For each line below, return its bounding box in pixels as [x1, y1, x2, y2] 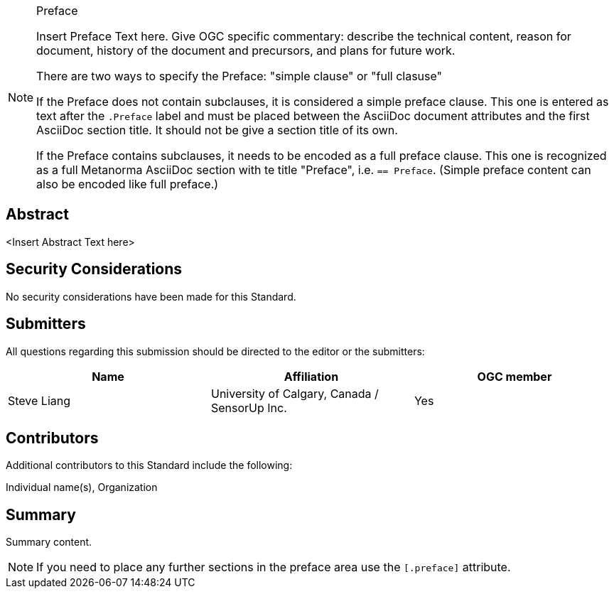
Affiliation [284, 369, 339, 384]
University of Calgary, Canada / [210, 386, 379, 401]
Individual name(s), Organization [6, 481, 158, 494]
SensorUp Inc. [210, 400, 287, 415]
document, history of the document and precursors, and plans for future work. [36, 43, 456, 58]
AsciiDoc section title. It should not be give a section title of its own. [36, 123, 398, 137]
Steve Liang [8, 393, 71, 408]
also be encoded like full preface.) [36, 177, 219, 191]
